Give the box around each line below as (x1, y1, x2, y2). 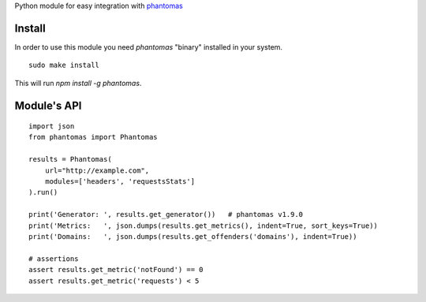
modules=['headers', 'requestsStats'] (44, 177, 196, 186)
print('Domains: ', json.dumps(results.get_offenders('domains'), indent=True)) (28, 233, 357, 240)
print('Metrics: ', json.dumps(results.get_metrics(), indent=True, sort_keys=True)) (28, 221, 379, 230)
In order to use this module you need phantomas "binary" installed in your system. (14, 42, 283, 51)
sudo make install (28, 61, 100, 70)
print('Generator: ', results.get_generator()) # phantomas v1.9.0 (28, 210, 304, 219)
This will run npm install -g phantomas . (14, 78, 142, 88)
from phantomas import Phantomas (28, 132, 158, 142)
